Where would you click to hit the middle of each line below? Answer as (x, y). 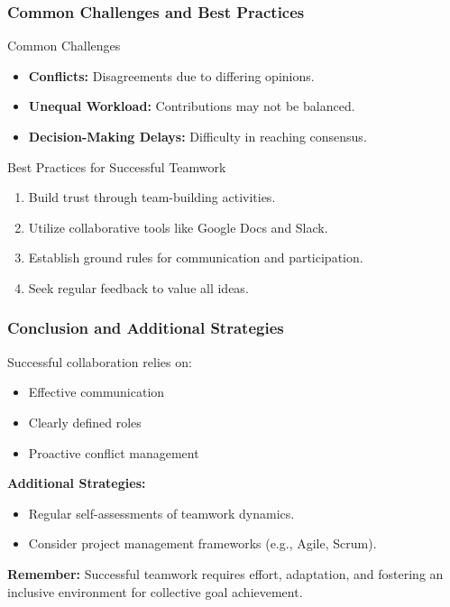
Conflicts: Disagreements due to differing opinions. (171, 75)
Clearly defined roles (85, 422)
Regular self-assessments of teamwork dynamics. (161, 513)
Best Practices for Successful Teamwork (117, 166)
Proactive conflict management (114, 452)
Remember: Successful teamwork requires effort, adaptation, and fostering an (225, 573)
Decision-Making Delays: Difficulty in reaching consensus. (197, 136)
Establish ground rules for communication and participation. (196, 258)
